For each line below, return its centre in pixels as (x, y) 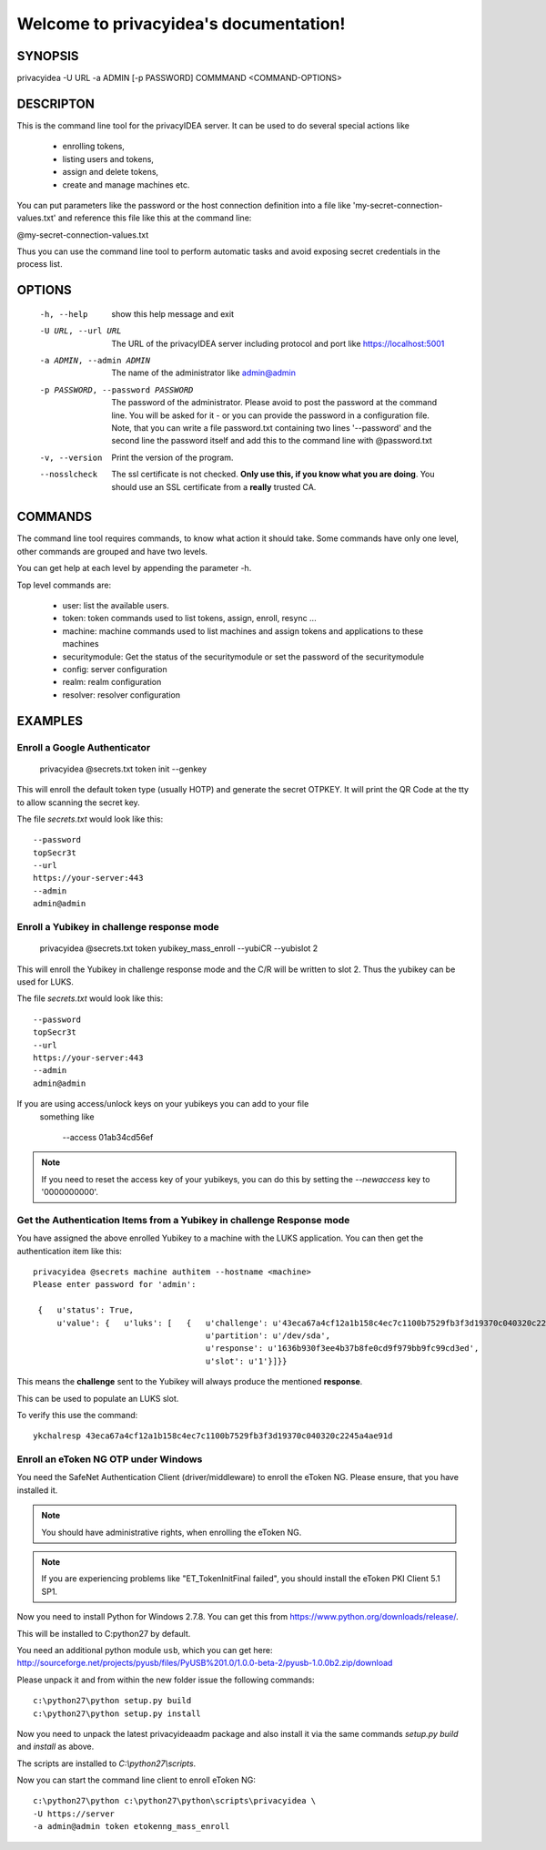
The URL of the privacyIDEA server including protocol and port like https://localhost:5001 (278, 343)
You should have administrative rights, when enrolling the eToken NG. (172, 1532)
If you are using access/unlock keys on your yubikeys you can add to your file (163, 1104)
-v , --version (71, 457)
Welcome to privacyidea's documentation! (181, 24)
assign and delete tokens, (111, 172)
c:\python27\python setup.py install (117, 1713)
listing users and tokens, (108, 158)
